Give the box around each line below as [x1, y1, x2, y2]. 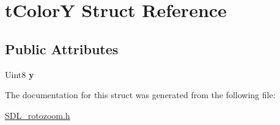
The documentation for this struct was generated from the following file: [5, 88, 276, 101]
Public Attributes [5, 39, 119, 58]
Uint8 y [5, 68, 34, 80]
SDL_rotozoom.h [5, 109, 70, 121]
